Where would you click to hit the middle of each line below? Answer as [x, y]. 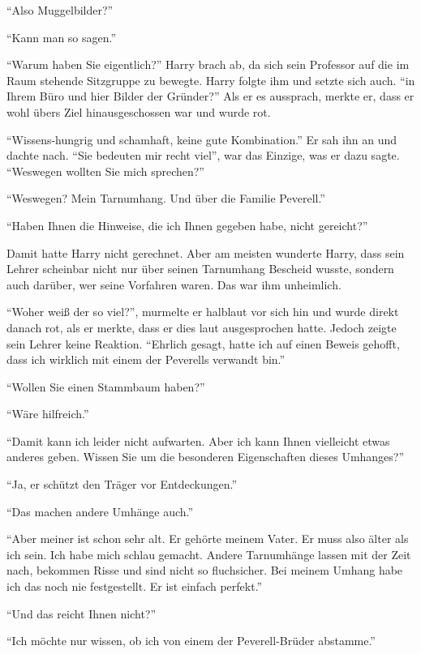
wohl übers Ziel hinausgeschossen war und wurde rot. [139, 111]
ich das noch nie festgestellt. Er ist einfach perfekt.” [135, 586]
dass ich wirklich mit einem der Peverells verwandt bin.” [146, 359]
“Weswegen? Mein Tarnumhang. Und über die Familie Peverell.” [166, 198]
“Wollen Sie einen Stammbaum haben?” [106, 386]
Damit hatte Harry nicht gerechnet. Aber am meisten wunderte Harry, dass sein [206, 252]
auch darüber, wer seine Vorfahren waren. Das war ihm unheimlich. [174, 284]
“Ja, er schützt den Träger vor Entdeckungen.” [122, 484]
